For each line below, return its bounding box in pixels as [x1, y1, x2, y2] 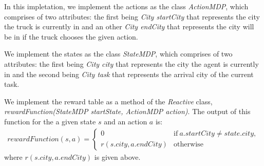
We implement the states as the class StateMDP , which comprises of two [4, 48, 233, 59]
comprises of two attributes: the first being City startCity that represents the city [4, 11, 260, 22]
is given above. [94, 151, 141, 162]
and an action [104, 116, 147, 126]
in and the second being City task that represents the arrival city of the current [4, 68, 254, 79]
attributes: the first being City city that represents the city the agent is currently [4, 58, 259, 69]
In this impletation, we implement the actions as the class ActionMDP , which [4, 1, 249, 11]
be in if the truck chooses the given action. [4, 31, 138, 42]
